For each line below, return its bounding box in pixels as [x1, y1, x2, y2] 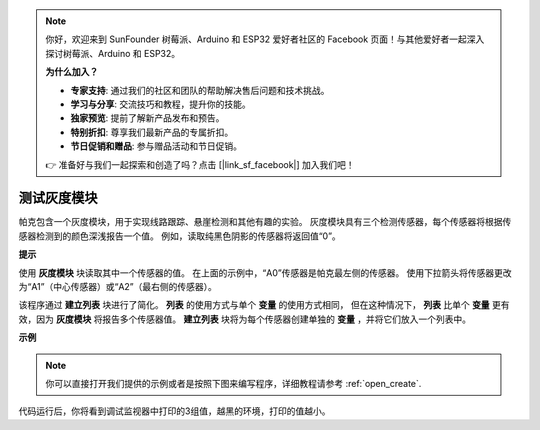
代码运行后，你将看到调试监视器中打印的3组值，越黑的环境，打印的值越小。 [18, 405, 331, 417]
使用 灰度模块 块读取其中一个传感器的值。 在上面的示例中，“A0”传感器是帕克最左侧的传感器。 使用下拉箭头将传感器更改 [18, 266, 512, 279]
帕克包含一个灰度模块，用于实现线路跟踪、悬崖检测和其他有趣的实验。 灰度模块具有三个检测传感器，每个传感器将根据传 [18, 216, 512, 228]
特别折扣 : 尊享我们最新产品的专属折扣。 [70, 126, 234, 138]
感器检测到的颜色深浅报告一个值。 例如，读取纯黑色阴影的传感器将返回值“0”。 [18, 230, 342, 242]
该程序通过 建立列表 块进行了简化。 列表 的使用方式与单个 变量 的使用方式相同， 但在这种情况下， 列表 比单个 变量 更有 [18, 299, 510, 311]
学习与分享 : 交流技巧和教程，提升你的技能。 [70, 98, 251, 110]
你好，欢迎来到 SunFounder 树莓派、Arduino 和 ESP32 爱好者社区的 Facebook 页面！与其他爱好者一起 [45, 33, 467, 45]
